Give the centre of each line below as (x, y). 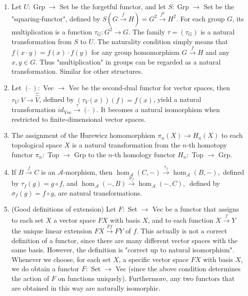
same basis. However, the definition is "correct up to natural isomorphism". (123, 250)
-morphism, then (88, 172)
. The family (147, 31)
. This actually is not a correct (182, 231)
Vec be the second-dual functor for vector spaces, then (149, 87)
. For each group (200, 18)
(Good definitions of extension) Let (64, 209)
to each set (27, 220)
